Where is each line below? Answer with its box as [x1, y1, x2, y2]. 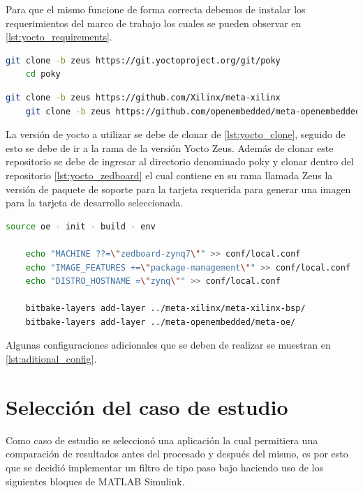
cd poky [25, 69, 61, 79]
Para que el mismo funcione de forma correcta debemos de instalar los [6, 2, 306, 16]
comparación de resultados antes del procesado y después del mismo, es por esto [6, 446, 348, 461]
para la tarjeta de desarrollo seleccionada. [6, 195, 184, 210]
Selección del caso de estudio [6, 392, 288, 420]
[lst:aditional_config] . [6, 351, 97, 366]
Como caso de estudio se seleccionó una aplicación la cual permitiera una [6, 432, 318, 447]
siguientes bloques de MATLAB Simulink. [6, 473, 185, 488]
